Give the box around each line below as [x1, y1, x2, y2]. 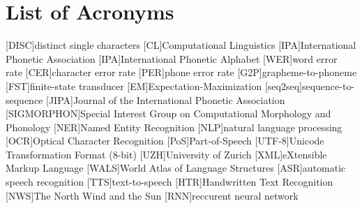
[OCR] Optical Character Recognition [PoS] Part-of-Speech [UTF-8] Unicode [6, 133, 324, 148]
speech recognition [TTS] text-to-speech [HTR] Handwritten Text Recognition [6, 174, 333, 189]
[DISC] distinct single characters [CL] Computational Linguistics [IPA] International [6, 38, 356, 52]
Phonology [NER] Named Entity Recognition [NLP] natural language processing [6, 119, 342, 134]
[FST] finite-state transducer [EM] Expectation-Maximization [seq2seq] [6, 78, 302, 93]
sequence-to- [301, 78, 355, 93]
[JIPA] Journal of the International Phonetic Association [46, 92, 285, 107]
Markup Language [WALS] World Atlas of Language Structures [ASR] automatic [6, 161, 346, 175]
